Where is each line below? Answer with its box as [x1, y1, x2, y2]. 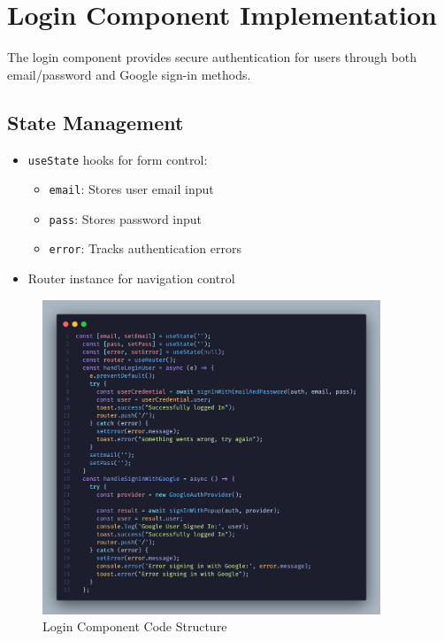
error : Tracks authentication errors [49, 239, 241, 258]
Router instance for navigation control [27, 269, 235, 288]
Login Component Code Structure [42, 617, 227, 636]
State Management [7, 108, 184, 135]
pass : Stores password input [49, 209, 203, 228]
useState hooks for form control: [27, 150, 208, 168]
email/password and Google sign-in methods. [7, 65, 251, 83]
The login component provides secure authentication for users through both [7, 48, 417, 66]
